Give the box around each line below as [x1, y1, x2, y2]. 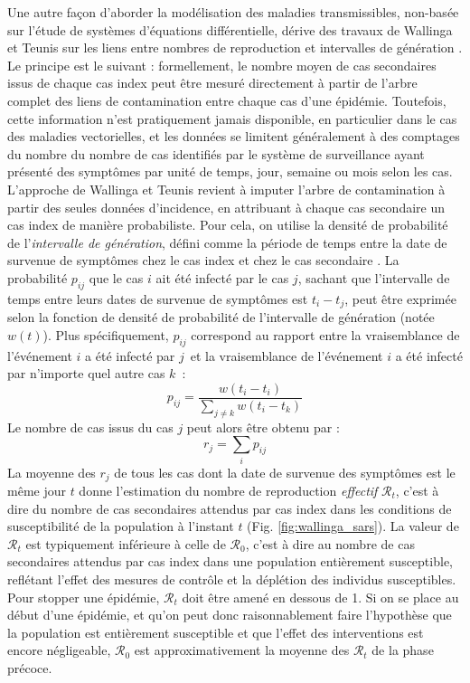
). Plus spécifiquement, [42, 325, 169, 344]
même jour [7, 480, 66, 499]
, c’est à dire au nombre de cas [245, 534, 415, 553]
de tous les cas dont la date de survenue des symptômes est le [114, 462, 456, 481]
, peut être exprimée [344, 289, 456, 308]
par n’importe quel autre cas [7, 364, 165, 383]
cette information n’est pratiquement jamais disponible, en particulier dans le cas [7, 109, 457, 128]
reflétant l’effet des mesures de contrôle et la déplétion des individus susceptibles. [7, 569, 456, 588]
